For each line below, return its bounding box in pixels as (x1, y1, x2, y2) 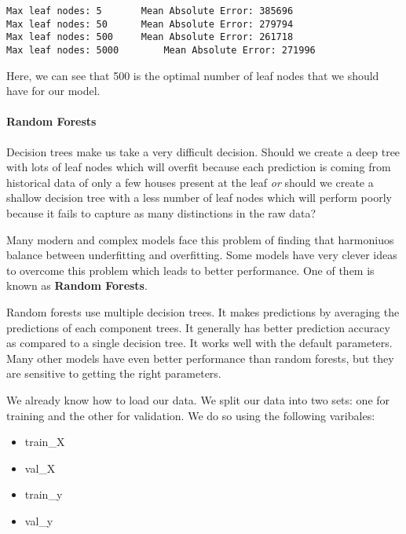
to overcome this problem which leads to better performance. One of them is (6, 262, 375, 278)
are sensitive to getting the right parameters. (6, 365, 221, 382)
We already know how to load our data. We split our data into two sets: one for (6, 391, 390, 408)
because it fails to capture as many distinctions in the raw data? (6, 204, 316, 221)
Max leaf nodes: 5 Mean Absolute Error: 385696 (6, 5, 294, 16)
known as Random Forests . (6, 277, 148, 294)
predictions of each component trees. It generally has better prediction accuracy (6, 319, 390, 335)
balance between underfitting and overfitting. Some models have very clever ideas (6, 247, 397, 263)
